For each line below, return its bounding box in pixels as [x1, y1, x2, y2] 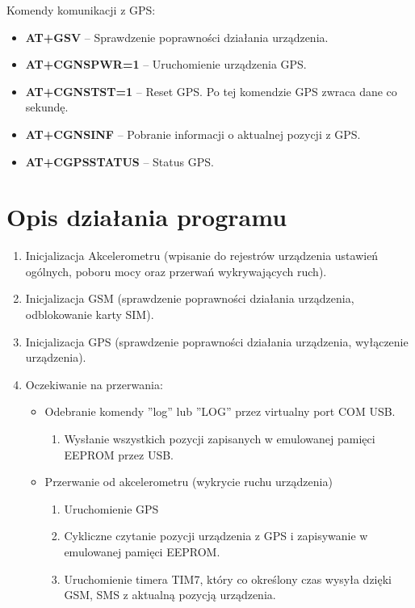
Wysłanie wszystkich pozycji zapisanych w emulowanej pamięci [64, 430, 375, 447]
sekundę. [25, 99, 69, 115]
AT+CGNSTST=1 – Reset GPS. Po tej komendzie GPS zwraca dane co [25, 82, 397, 99]
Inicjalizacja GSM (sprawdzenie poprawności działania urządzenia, [25, 290, 354, 307]
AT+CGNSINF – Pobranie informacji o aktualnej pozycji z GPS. [25, 125, 361, 142]
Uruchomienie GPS [64, 500, 159, 517]
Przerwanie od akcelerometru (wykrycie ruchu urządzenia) [44, 473, 333, 490]
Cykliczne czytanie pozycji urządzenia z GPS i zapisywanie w [64, 527, 368, 544]
